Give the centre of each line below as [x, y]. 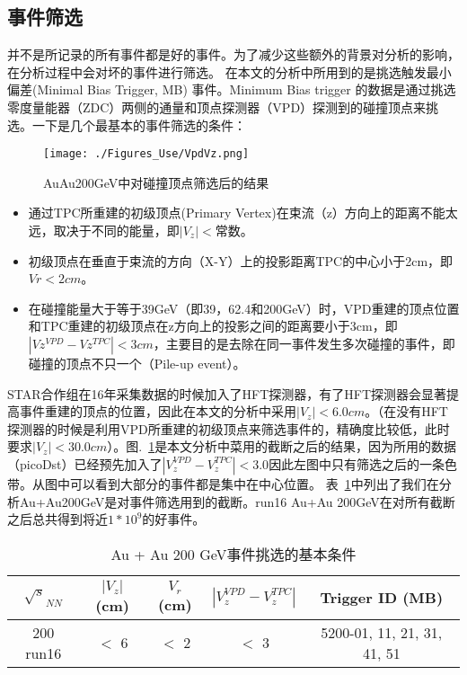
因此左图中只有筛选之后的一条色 [363, 463]
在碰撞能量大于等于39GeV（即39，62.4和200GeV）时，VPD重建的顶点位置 [244, 308]
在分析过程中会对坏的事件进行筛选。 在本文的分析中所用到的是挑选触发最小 [229, 71]
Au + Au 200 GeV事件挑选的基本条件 [233, 554]
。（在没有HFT [406, 411]
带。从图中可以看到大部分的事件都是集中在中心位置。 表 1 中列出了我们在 [223, 483]
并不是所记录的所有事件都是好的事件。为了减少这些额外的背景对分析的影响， [233, 54]
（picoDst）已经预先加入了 [85, 463]
